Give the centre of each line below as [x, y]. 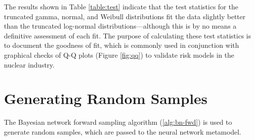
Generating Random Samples [106, 98]
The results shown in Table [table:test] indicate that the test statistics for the [121, 6]
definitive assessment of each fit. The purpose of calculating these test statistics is [127, 35]
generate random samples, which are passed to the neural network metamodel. [123, 131]
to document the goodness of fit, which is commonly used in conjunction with [122, 45]
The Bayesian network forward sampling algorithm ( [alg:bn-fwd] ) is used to [118, 122]
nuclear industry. [29, 64]
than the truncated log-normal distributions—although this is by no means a [120, 26]
